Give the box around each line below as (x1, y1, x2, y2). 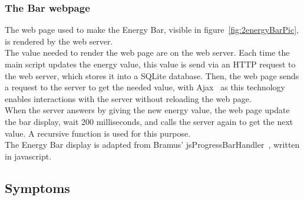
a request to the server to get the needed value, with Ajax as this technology (5, 81, 285, 93)
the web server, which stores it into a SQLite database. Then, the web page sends (5, 69, 299, 82)
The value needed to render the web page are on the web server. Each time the (5, 46, 290, 59)
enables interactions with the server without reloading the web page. (5, 92, 252, 104)
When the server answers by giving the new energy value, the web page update (5, 104, 290, 116)
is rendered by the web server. (5, 35, 113, 47)
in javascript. (5, 150, 52, 162)
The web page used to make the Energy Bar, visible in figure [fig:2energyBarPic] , (5, 23, 299, 36)
